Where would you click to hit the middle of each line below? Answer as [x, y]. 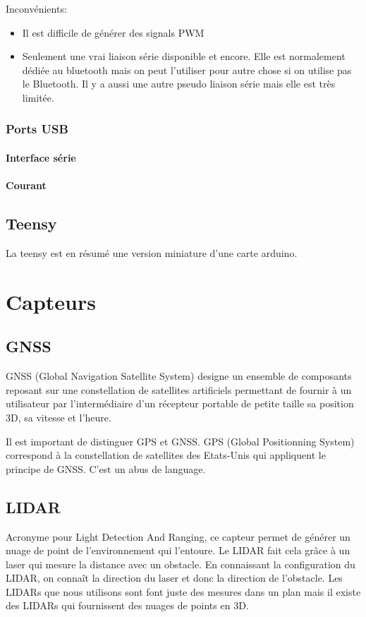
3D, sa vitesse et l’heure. [59, 417]
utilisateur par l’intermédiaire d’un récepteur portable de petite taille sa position [180, 403]
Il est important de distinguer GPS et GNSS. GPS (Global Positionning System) [180, 441]
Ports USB [37, 129]
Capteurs [51, 301]
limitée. [38, 97]
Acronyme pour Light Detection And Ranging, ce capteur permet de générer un [178, 536]
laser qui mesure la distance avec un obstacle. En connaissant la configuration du [181, 564]
